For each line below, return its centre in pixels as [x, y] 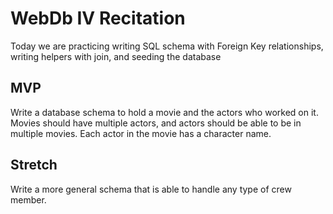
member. [28, 199]
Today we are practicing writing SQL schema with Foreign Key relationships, [167, 46]
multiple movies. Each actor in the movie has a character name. [141, 133]
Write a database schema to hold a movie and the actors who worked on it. [164, 112]
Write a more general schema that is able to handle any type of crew [151, 189]
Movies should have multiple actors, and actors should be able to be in [156, 123]
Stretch [34, 165]
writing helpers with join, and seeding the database [116, 56]
